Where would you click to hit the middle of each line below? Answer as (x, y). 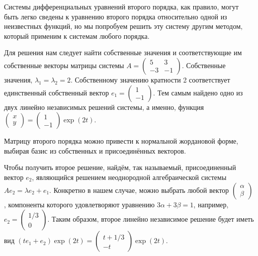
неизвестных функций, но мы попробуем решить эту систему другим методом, (123, 26)
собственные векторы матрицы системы (64, 65)
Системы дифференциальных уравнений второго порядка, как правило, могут (121, 6)
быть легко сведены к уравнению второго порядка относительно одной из (116, 16)
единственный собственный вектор (57, 92)
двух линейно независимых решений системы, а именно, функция (104, 107)
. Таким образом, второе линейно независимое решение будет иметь (151, 219)
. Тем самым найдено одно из (198, 92)
